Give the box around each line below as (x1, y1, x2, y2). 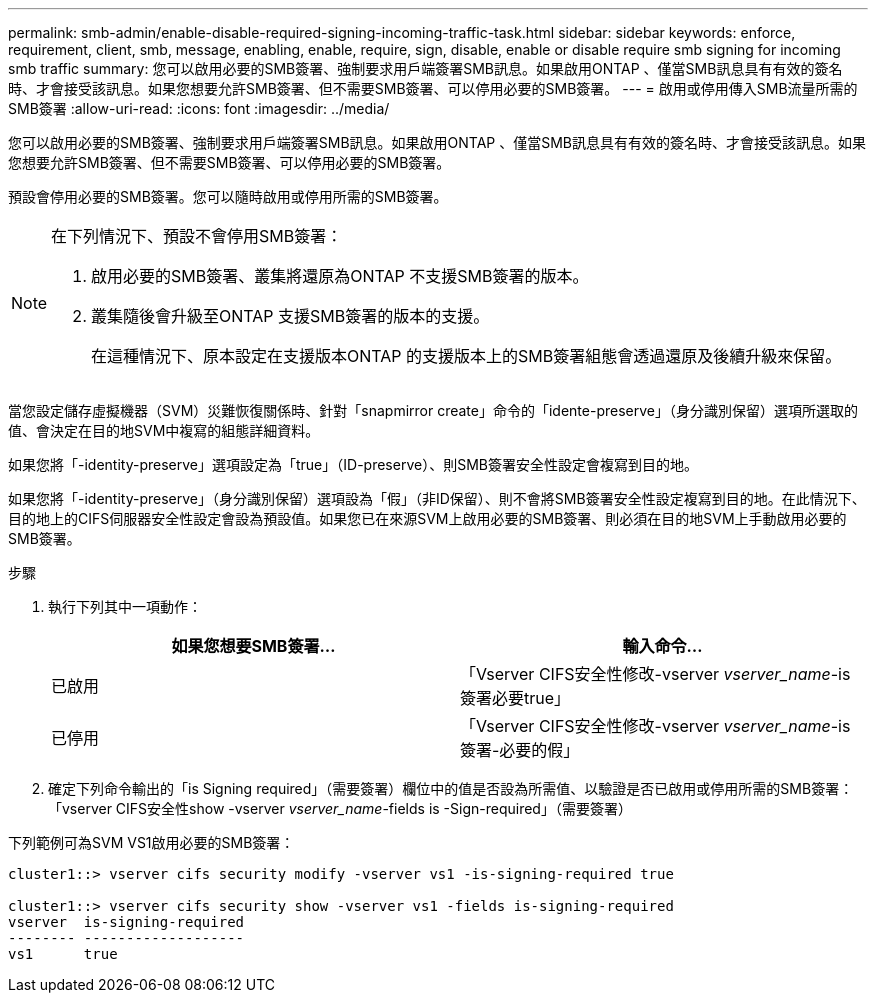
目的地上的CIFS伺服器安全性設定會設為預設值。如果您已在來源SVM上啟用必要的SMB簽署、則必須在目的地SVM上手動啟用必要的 (8, 510, 847, 527)
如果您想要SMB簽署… (171, 636, 336, 656)
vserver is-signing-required (8, 914, 245, 930)
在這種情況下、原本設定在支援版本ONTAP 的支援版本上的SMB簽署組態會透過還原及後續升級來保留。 (91, 346, 842, 366)
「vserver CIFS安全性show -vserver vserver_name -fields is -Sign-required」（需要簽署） (48, 800, 632, 817)
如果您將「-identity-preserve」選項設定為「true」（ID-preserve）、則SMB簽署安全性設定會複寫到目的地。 (8, 456, 698, 473)
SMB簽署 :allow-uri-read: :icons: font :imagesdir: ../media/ (8, 100, 390, 117)
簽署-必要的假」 (460, 740, 580, 760)
